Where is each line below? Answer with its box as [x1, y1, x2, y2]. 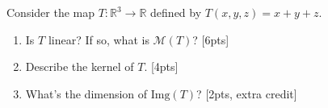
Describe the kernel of [25, 58, 134, 75]
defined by [150, 4, 202, 20]
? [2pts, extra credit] [196, 85, 297, 102]
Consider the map [6, 4, 95, 20]
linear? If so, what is [48, 31, 149, 48]
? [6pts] [192, 31, 229, 48]
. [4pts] [144, 58, 179, 75]
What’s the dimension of [25, 85, 148, 102]
